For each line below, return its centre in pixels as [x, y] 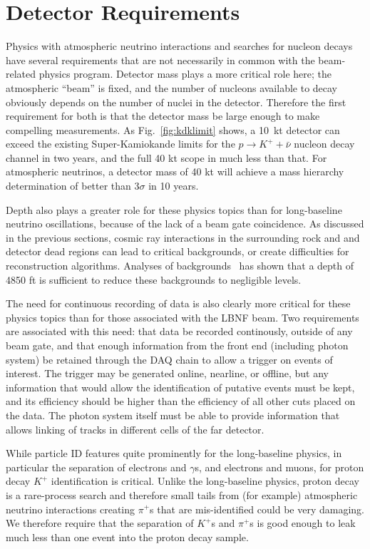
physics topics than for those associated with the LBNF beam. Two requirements [183, 317]
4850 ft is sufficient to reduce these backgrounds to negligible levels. [154, 279]
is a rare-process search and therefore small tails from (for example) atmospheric [182, 494]
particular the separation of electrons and [96, 467]
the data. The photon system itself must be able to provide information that [173, 415]
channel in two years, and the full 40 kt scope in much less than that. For [166, 157]
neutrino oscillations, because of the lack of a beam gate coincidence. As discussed [185, 224]
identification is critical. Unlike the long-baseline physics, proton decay [205, 481]
